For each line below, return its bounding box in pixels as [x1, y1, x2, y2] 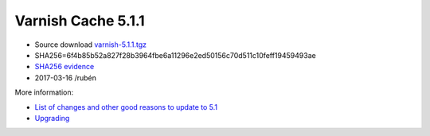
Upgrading [34, 113, 70, 122]
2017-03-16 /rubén [34, 72, 97, 83]
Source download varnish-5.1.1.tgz [34, 40, 147, 49]
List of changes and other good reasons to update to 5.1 [34, 102, 218, 111]
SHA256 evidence [34, 62, 95, 72]
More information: [14, 87, 74, 97]
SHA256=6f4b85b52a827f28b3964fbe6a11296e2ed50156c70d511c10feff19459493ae [34, 50, 316, 60]
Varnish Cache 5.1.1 [14, 12, 145, 29]
